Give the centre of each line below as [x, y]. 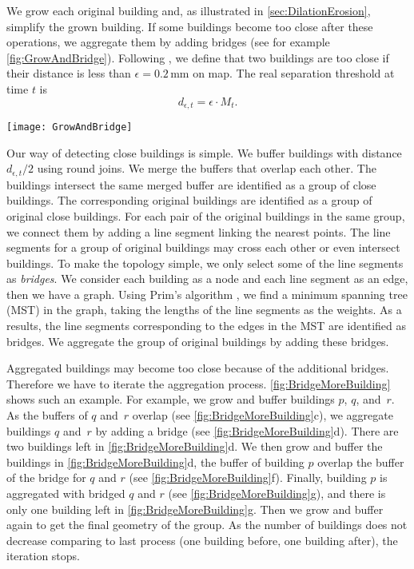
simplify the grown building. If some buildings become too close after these [190, 26]
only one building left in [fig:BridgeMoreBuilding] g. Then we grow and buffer [195, 509]
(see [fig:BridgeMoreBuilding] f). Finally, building [248, 477]
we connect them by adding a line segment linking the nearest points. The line [199, 231]
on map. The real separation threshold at [294, 73]
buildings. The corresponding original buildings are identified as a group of [189, 200]
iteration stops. [43, 556]
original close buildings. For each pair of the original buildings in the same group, [206, 215]
